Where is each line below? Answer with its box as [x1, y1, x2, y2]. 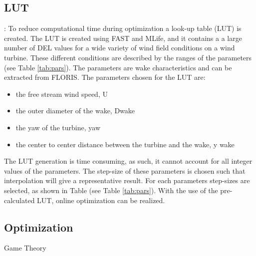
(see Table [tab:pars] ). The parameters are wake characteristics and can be [4, 62, 232, 72]
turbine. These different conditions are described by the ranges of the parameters [4, 52, 252, 62]
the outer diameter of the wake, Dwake [15, 105, 135, 116]
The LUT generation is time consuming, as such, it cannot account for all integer [4, 156, 253, 166]
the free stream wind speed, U [15, 88, 108, 99]
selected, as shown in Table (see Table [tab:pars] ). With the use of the [4, 185, 218, 195]
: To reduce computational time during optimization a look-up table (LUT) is [4, 23, 242, 33]
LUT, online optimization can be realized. [37, 195, 165, 205]
